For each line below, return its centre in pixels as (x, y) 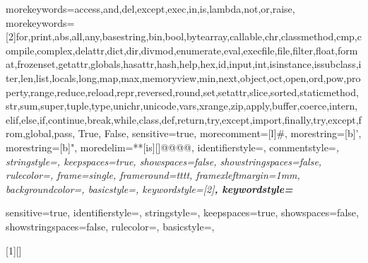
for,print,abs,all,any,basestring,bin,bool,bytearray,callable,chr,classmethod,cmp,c (189, 36)
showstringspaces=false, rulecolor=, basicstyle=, (110, 226)
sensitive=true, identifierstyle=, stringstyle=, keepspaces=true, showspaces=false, (182, 212)
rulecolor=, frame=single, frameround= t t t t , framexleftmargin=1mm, (153, 175)
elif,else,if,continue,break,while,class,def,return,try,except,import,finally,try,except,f (184, 119)
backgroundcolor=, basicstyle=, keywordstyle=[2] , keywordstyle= (149, 188)
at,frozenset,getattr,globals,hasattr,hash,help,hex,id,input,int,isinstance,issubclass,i (184, 64)
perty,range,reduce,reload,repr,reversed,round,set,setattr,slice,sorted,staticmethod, (182, 92)
